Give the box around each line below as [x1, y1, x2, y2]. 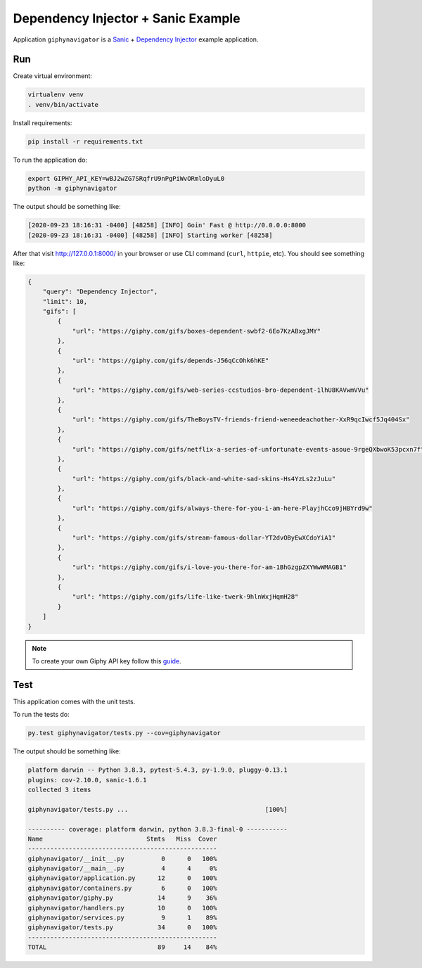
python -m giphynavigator [27, 184, 117, 193]
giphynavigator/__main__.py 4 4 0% [27, 865, 217, 872]
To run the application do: [13, 155, 88, 164]
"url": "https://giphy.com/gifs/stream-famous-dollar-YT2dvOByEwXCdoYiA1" [72, 534, 336, 542]
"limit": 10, [42, 298, 88, 305]
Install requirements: [13, 118, 72, 127]
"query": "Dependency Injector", [42, 288, 158, 295]
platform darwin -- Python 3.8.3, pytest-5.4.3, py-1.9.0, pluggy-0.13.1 [27, 766, 288, 774]
